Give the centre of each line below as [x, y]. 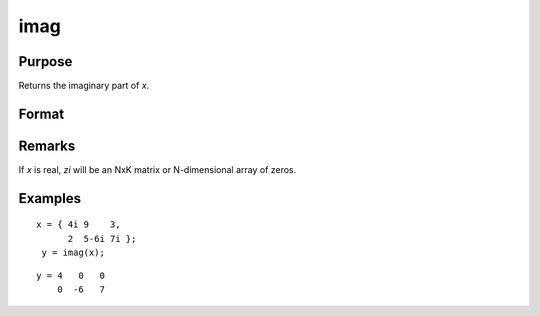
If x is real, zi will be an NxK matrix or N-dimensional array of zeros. [157, 169]
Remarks [47, 145]
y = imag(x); [73, 253]
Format [41, 113]
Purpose [45, 61]
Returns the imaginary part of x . [84, 86]
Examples [50, 198]
